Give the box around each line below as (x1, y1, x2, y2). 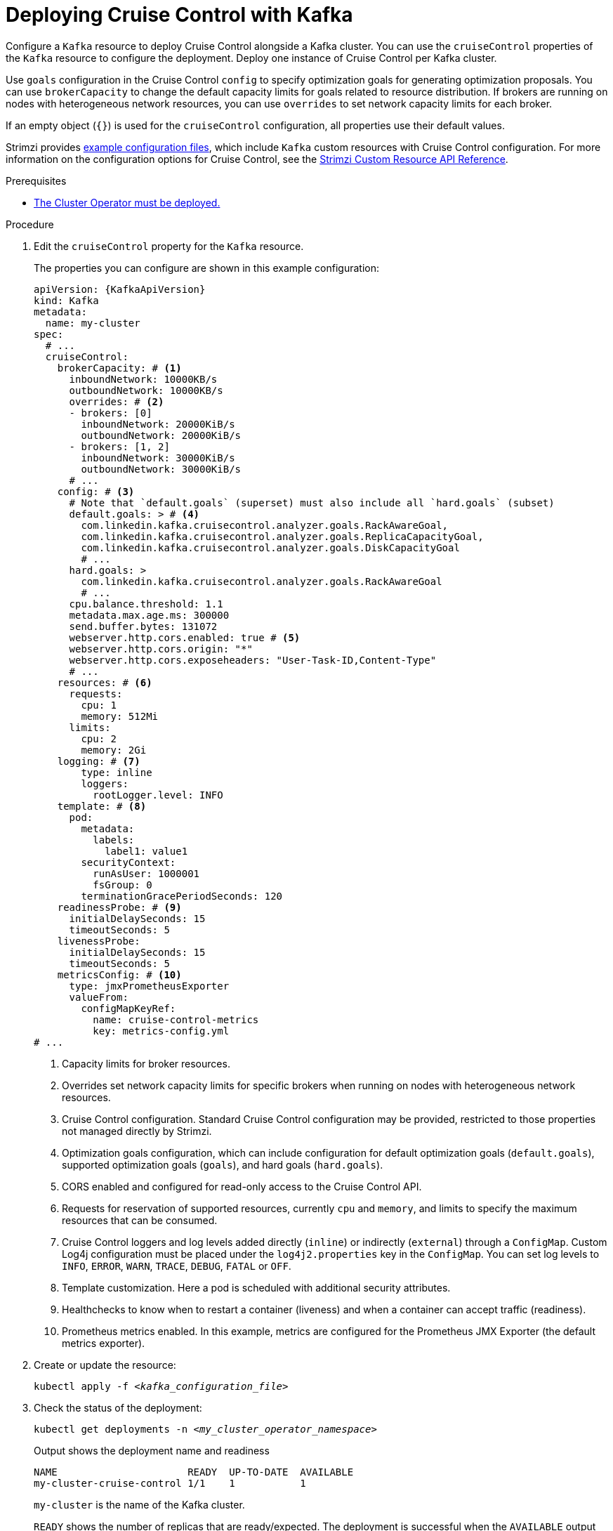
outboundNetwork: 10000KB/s (69, 384, 223, 396)
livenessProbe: (57, 935, 140, 947)
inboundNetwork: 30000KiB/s (81, 452, 235, 464)
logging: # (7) (57, 755, 140, 767)
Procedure (6, 218, 54, 230)
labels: (93, 834, 135, 846)
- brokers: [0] (69, 407, 152, 419)
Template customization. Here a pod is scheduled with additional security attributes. (62, 1281, 451, 1294)
